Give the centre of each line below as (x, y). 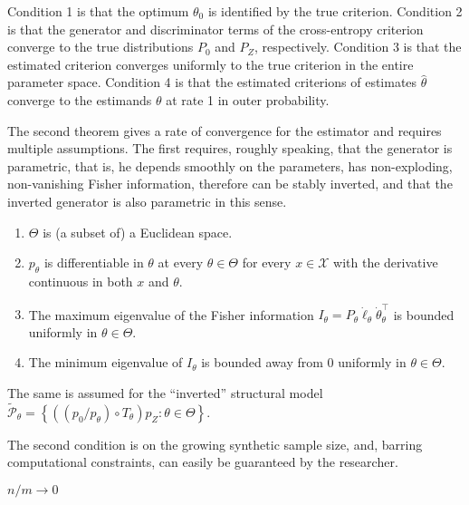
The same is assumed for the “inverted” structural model (165, 393)
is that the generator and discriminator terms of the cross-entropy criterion (215, 29)
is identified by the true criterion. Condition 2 (335, 11)
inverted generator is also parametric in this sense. (147, 201)
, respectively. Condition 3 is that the (358, 47)
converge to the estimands (80, 99)
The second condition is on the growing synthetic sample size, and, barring (215, 444)
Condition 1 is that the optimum (98, 11)
